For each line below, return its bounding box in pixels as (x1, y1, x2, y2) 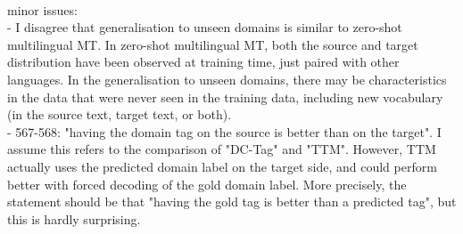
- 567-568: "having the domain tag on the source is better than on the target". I (7, 122, 442, 141)
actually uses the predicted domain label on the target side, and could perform (7, 157, 437, 175)
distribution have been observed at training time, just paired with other (7, 52, 400, 71)
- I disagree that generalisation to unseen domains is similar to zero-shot (7, 18, 402, 36)
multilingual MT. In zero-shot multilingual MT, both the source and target (7, 35, 418, 53)
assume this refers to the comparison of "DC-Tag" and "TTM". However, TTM (7, 140, 436, 158)
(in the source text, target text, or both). (7, 105, 232, 124)
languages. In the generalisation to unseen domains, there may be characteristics (7, 69, 447, 88)
